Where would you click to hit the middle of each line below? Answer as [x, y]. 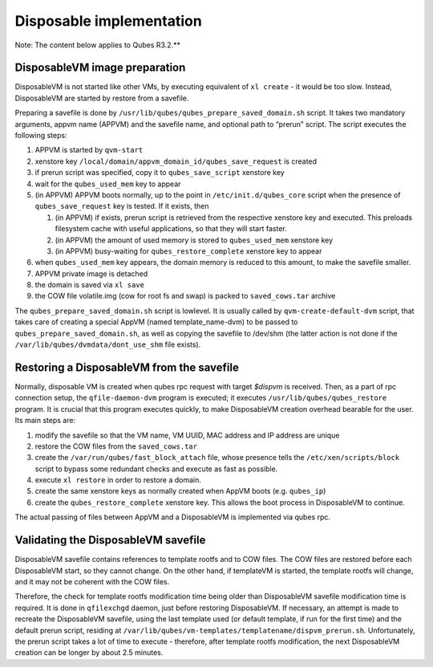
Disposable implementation [108, 21]
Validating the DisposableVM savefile [110, 541]
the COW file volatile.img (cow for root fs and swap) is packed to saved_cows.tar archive [185, 296]
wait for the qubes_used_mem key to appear [108, 184]
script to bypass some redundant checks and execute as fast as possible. [156, 469]
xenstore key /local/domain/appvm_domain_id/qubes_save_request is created [176, 161]
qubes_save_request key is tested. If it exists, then [122, 206]
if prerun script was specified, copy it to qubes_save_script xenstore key [160, 173]
